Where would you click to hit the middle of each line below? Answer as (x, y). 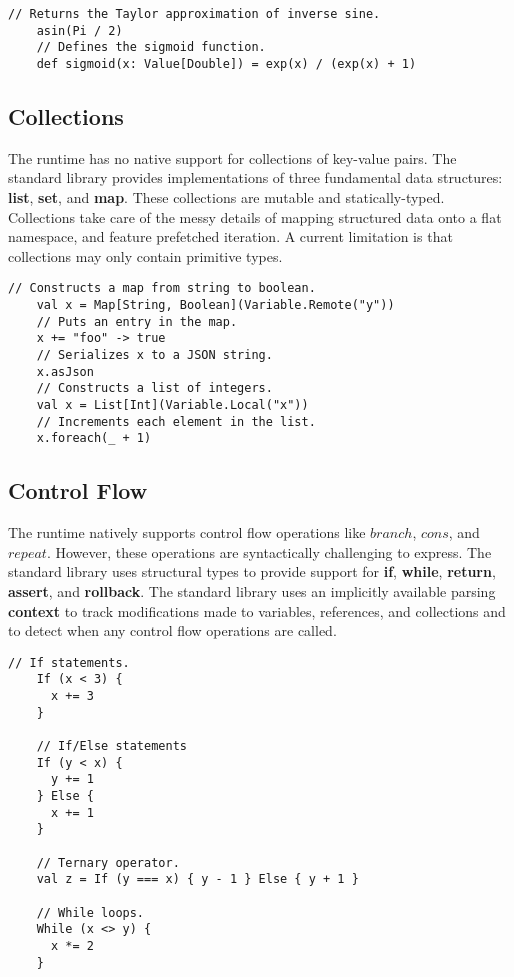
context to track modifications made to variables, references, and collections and (257, 610)
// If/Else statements (111, 746)
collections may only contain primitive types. (145, 255)
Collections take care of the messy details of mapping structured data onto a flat (255, 216)
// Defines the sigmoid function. (151, 47)
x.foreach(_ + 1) (94, 438)
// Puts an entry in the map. (137, 321)
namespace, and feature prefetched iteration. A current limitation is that (230, 236)
